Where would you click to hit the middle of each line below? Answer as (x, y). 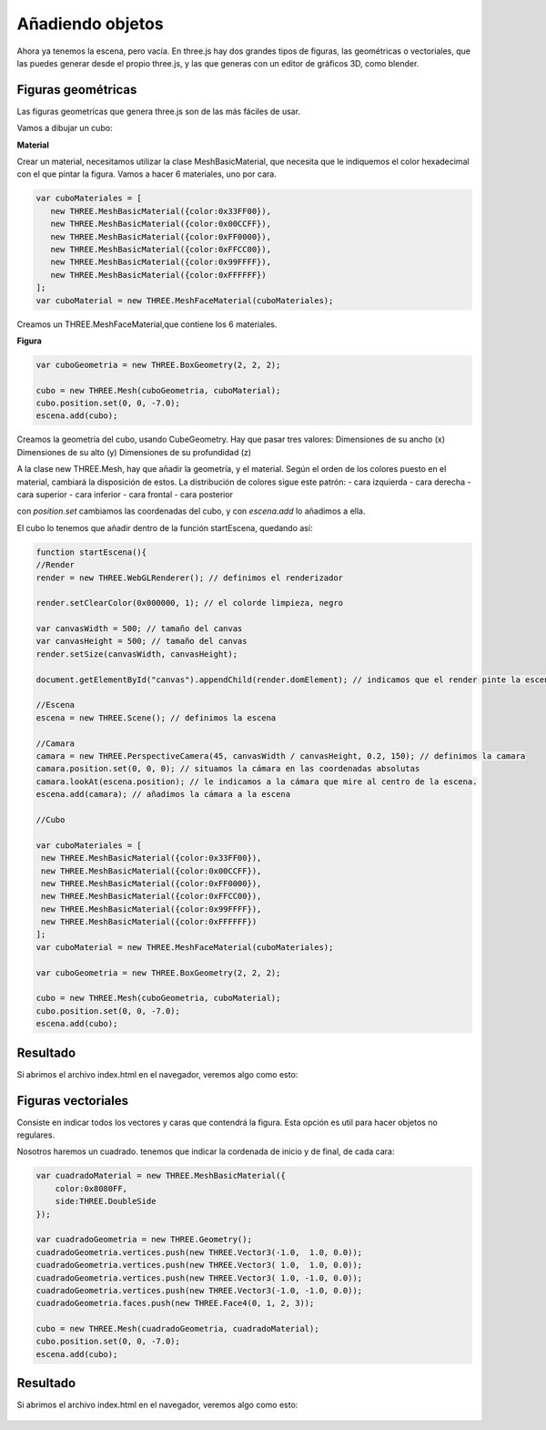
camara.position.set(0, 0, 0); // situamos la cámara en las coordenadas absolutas (228, 769)
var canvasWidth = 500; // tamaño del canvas (139, 629)
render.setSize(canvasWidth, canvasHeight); (137, 654)
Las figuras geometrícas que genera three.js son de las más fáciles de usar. (158, 111)
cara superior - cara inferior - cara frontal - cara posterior (125, 494)
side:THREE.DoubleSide (106, 1201)
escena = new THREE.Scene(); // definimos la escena (156, 718)
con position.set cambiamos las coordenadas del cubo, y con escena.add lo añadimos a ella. (191, 511)
